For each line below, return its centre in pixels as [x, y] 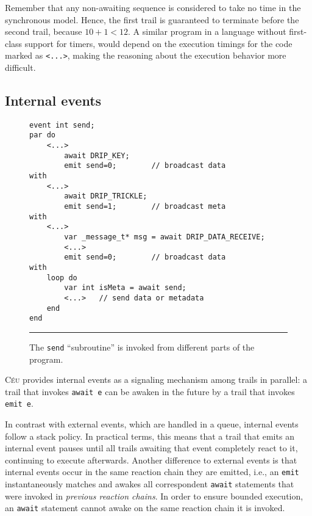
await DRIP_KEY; [97, 155]
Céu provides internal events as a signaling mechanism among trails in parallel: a [156, 380]
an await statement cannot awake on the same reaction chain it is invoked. [145, 508]
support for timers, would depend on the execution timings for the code [158, 43]
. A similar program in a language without [207, 31]
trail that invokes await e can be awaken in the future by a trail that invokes [150, 391]
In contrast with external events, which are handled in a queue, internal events [152, 424]
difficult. [20, 67]
